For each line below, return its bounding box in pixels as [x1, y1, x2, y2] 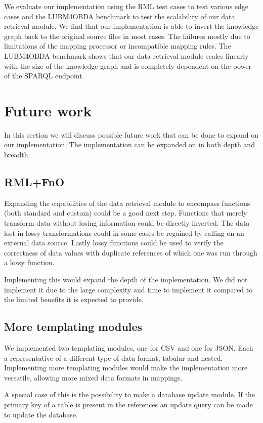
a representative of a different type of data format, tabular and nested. [4, 352, 223, 363]
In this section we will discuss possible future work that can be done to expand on [4, 129, 259, 140]
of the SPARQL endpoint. [4, 70, 84, 81]
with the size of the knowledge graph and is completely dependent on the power [4, 60, 252, 71]
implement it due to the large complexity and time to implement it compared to [4, 284, 253, 294]
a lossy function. [4, 257, 55, 268]
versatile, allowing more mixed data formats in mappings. [4, 372, 183, 383]
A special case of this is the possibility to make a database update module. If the [4, 389, 255, 400]
